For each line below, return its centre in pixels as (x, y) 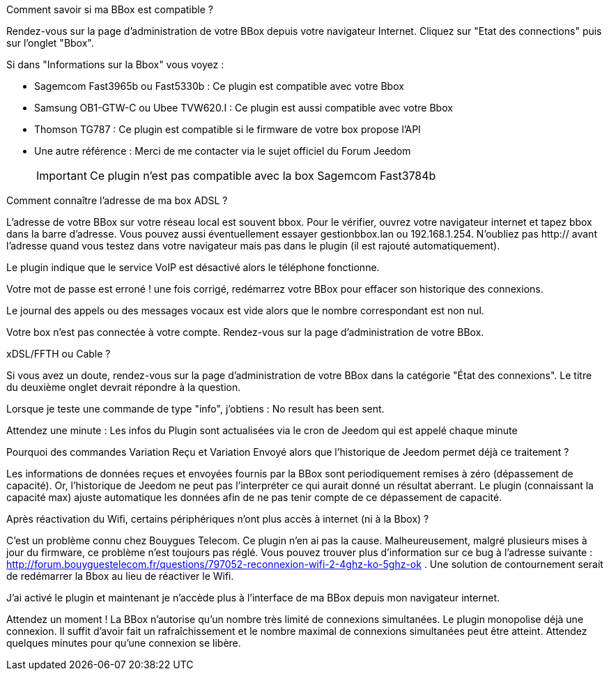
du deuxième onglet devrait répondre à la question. (124, 387)
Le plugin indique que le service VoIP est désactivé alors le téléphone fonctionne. (193, 267)
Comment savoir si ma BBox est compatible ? (110, 9)
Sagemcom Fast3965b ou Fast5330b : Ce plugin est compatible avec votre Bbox (219, 86)
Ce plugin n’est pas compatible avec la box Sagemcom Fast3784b (263, 176)
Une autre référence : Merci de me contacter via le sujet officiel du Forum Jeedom (223, 151)
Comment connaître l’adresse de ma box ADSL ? (117, 200)
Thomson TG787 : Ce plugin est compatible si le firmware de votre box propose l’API (228, 129)
